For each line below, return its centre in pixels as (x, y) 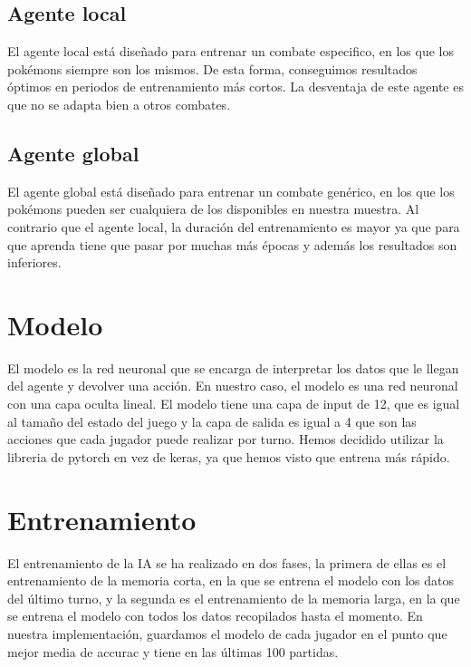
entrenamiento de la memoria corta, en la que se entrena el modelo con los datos (231, 580)
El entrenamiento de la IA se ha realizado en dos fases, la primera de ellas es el (227, 562)
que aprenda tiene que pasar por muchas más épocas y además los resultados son (232, 244)
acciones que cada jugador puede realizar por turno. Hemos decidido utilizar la (226, 439)
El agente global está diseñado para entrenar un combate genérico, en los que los (231, 191)
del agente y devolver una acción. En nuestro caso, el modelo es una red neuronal (233, 386)
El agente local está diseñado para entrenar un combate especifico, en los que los (231, 51)
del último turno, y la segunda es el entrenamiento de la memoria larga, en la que (234, 598)
